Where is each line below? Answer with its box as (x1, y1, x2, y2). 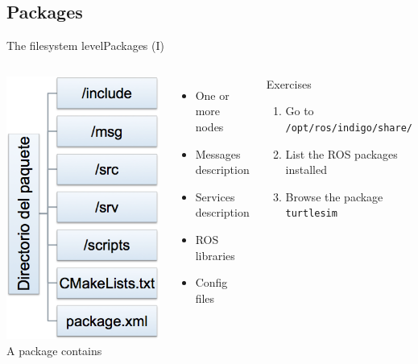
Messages (195, 145, 241, 162)
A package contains (6, 341, 102, 358)
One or (195, 86, 230, 103)
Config (195, 274, 228, 291)
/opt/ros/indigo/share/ (285, 122, 412, 134)
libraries (195, 246, 235, 263)
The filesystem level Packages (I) (6, 37, 164, 54)
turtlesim (285, 208, 337, 220)
